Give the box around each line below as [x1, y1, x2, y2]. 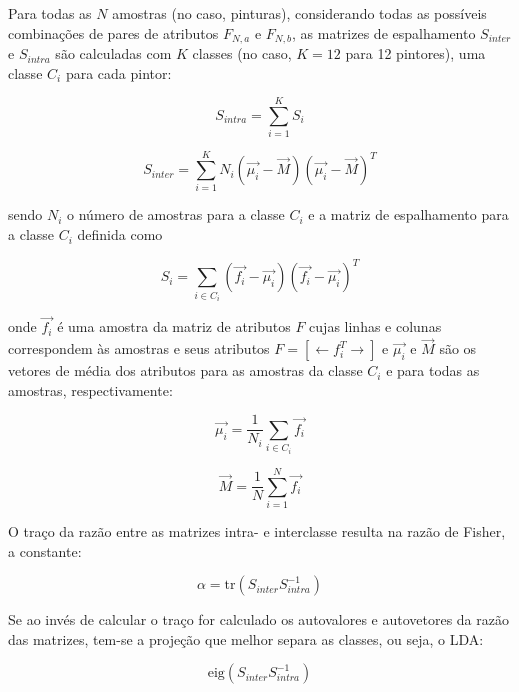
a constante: [8, 540, 82, 561]
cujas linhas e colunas [309, 316, 442, 337]
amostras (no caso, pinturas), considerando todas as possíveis [112, 3, 487, 23]
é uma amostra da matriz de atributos [57, 316, 291, 337]
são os [439, 338, 477, 359]
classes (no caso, [192, 43, 292, 64]
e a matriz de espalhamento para [308, 204, 509, 225]
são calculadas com [55, 43, 172, 64]
